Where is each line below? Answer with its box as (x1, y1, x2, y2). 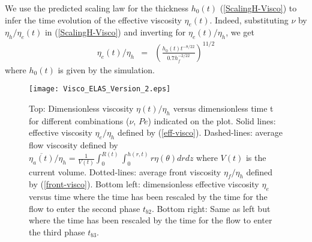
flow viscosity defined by (29, 139, 118, 151)
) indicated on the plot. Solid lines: (148, 114, 276, 127)
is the (245, 151, 266, 164)
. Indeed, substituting (209, 13, 289, 26)
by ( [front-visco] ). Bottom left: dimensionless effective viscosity (29, 178, 259, 190)
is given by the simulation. (58, 63, 155, 76)
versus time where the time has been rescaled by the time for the (29, 190, 268, 203)
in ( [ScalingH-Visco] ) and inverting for (44, 26, 186, 38)
